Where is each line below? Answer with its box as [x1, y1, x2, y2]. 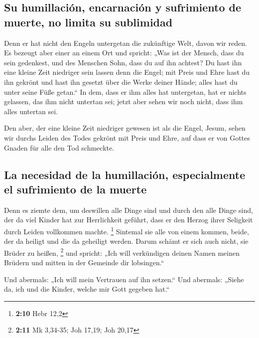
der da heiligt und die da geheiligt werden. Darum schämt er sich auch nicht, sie [4, 236, 249, 246]
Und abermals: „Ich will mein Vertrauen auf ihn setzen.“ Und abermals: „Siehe [4, 274, 244, 284]
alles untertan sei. [4, 106, 58, 116]
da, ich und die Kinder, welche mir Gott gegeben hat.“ [4, 284, 170, 294]
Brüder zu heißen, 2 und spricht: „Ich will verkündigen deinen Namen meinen [4, 246, 240, 258]
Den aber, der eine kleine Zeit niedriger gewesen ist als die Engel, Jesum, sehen [4, 123, 246, 133]
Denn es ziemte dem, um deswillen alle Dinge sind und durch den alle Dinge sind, [4, 204, 253, 215]
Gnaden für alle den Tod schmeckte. [4, 142, 115, 153]
